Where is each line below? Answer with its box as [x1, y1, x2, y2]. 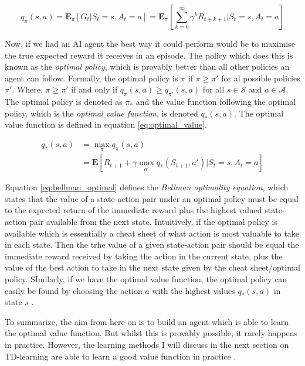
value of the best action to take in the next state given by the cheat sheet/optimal [5, 261, 300, 273]
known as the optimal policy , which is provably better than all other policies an [5, 60, 290, 73]
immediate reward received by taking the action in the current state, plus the [5, 249, 283, 262]
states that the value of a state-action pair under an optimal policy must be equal [5, 192, 299, 204]
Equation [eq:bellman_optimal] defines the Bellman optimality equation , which [5, 181, 289, 193]
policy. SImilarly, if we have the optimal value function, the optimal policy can [5, 272, 287, 285]
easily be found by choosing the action [5, 284, 143, 296]
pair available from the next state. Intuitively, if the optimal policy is [29, 216, 277, 228]
